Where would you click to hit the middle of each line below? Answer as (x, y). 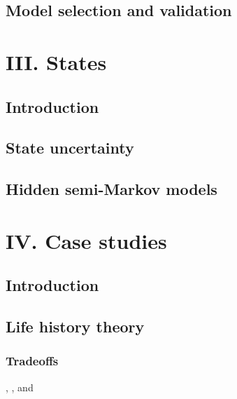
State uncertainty (70, 148)
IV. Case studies (86, 240)
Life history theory (75, 326)
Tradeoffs (32, 361)
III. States (56, 61)
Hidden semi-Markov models (112, 189)
